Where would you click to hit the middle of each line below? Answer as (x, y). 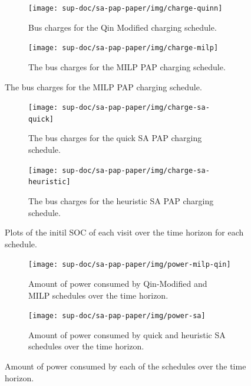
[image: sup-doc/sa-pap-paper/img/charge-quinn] (125, 8)
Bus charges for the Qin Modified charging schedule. (123, 27)
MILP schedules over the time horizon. (98, 295)
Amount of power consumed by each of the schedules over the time (125, 366)
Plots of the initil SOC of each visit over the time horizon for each (124, 232)
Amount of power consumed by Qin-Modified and (118, 283)
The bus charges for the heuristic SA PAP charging (121, 200)
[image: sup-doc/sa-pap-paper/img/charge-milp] (123, 48)
